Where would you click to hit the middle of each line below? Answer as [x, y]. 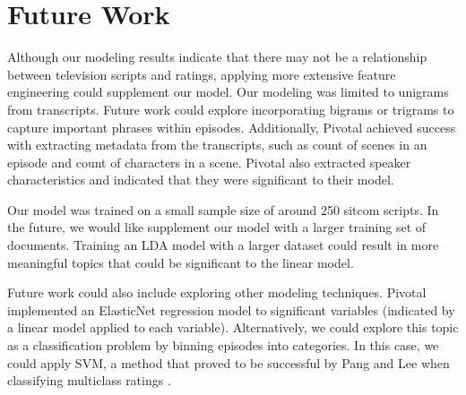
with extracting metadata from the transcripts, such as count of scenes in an [217, 145]
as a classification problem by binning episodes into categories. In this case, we [223, 345]
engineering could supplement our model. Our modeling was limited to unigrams [228, 92]
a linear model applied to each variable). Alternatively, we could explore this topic [233, 327]
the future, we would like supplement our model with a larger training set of [217, 227]
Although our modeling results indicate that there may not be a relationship [217, 57]
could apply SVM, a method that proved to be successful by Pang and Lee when [229, 362]
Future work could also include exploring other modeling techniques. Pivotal [217, 292]
